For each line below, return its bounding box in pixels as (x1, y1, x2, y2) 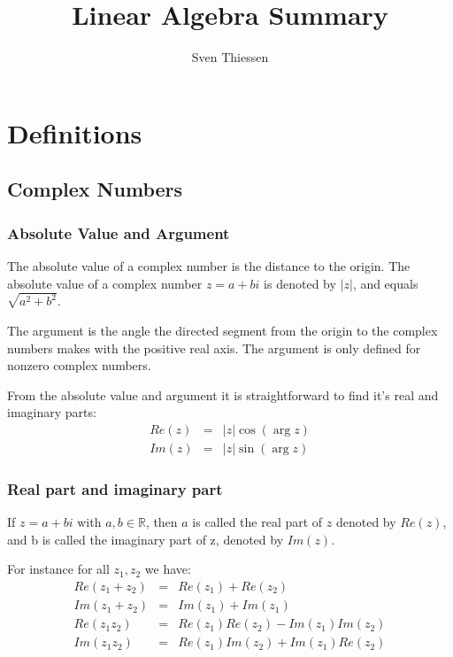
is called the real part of (192, 513, 323, 531)
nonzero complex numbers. (7, 356, 151, 375)
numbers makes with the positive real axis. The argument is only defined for (7, 338, 421, 357)
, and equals (352, 274, 418, 292)
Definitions (7, 114, 142, 151)
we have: (144, 560, 191, 578)
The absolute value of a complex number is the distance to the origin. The (7, 256, 411, 274)
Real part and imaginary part (7, 477, 223, 499)
